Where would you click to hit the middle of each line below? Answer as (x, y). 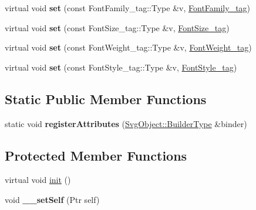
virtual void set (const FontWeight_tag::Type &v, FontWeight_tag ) (128, 47)
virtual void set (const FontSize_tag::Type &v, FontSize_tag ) (117, 27)
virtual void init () (38, 180)
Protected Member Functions (96, 155)
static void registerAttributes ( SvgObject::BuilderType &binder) (126, 123)
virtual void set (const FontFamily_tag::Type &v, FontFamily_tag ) (128, 8)
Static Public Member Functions (106, 99)
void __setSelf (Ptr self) (52, 199)
